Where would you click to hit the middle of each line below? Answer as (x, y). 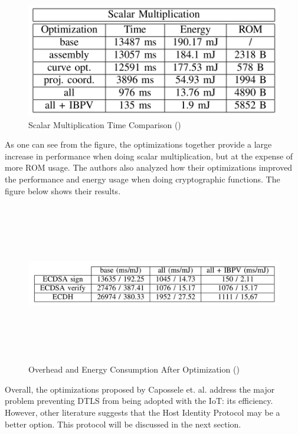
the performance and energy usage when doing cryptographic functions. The (143, 179)
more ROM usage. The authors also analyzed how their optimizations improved (149, 167)
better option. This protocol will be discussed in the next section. (123, 424)
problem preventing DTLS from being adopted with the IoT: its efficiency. (139, 401)
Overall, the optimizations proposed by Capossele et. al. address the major (140, 389)
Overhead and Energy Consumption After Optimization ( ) (134, 369)
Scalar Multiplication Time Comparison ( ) (105, 124)
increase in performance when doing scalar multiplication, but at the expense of (149, 156)
